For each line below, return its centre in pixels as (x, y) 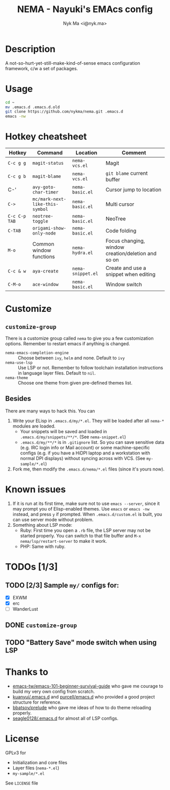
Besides (18, 399)
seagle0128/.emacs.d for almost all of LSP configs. (66, 718)
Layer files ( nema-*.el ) (36, 768)
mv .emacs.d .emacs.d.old (32, 107)
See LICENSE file (22, 783)
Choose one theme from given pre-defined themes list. (75, 383)
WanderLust (25, 609)
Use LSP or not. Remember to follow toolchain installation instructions (91, 368)
